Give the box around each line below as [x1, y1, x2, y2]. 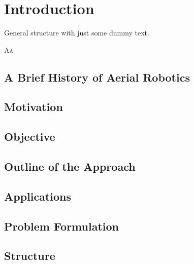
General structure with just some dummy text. [4, 27, 149, 38]
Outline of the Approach [4, 159, 136, 174]
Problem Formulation [4, 218, 119, 234]
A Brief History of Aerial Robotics [4, 69, 190, 85]
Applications [4, 188, 72, 204]
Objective [4, 129, 55, 144]
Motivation [4, 99, 63, 115]
